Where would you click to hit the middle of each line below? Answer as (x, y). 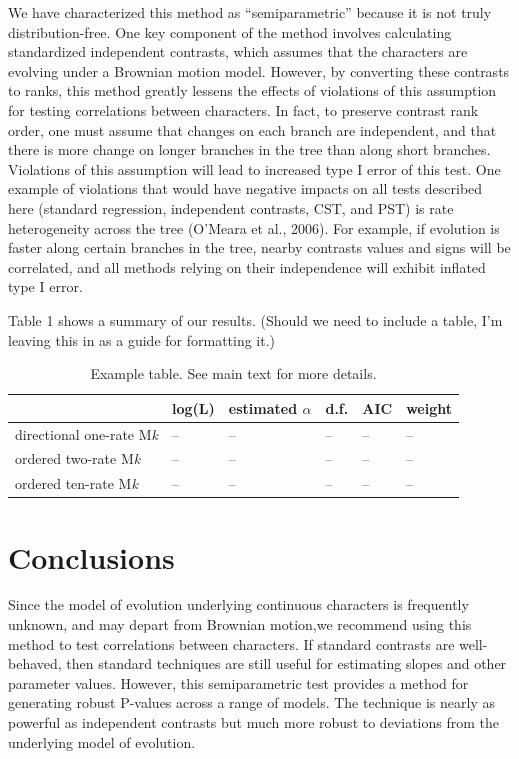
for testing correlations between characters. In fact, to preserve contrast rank (243, 109)
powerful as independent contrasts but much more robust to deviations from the (253, 722)
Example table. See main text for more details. (233, 373)
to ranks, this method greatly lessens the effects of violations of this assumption (252, 90)
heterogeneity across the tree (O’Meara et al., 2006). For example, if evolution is (254, 227)
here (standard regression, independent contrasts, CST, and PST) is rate (231, 207)
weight (429, 407)
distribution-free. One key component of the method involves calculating (230, 31)
